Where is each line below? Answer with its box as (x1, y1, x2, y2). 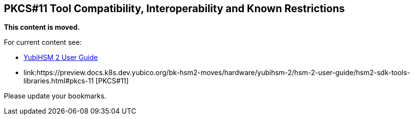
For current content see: (4, 38, 82, 47)
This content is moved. (4, 23, 80, 32)
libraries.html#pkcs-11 (23, 77, 94, 85)
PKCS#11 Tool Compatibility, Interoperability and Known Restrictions (4, 2, 345, 15)
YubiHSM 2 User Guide (23, 53, 98, 62)
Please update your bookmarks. (4, 92, 107, 100)
